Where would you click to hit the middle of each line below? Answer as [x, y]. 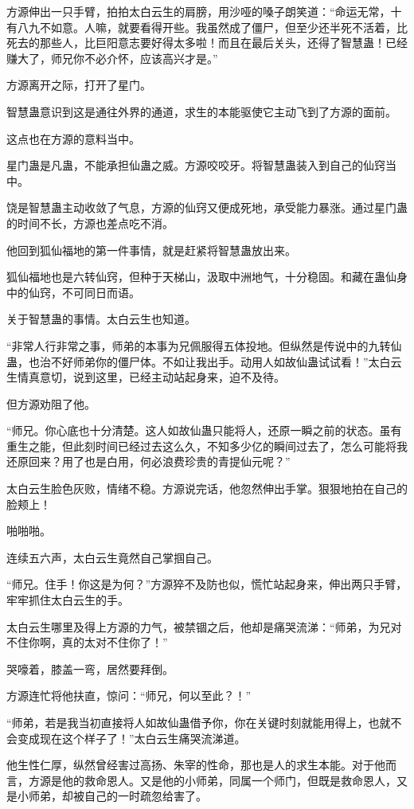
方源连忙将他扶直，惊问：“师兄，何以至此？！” [129, 696]
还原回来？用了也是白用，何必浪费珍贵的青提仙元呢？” [148, 461]
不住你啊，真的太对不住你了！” [87, 642]
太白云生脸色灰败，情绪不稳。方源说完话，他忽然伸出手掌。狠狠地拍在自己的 [207, 489]
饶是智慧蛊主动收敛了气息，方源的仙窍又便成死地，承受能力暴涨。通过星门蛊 [207, 207]
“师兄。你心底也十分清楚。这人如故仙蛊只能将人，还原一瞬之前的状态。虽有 [204, 430]
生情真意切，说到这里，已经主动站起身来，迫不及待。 [146, 377]
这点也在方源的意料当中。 [73, 138]
